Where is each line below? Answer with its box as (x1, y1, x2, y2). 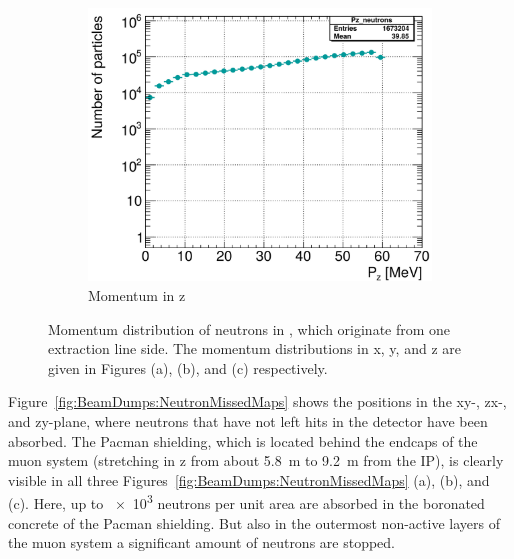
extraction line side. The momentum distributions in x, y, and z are (48, 338, 461, 359)
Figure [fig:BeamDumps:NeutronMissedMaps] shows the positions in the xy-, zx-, (8, 391, 507, 412)
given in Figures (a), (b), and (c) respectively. (48, 357, 328, 378)
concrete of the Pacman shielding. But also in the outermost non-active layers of (8, 512, 500, 533)
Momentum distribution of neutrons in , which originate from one (48, 318, 451, 339)
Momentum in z (88, 285, 186, 306)
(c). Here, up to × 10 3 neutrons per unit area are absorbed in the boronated (8, 490, 485, 514)
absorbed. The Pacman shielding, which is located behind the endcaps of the (8, 430, 478, 451)
